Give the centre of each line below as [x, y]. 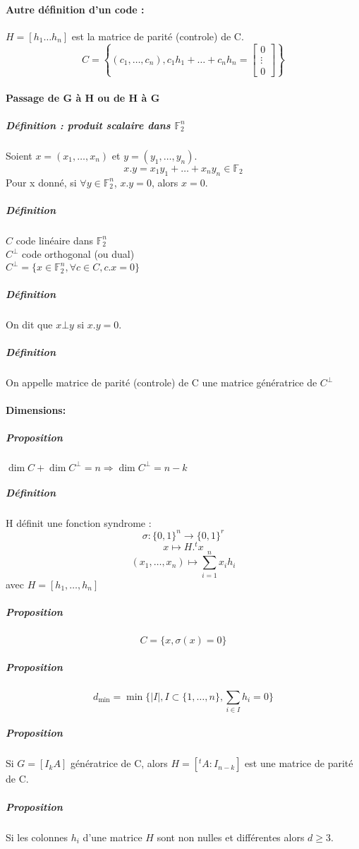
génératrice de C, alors [119, 763]
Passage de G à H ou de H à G [83, 97]
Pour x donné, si [41, 182]
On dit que [29, 324]
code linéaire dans [55, 240]
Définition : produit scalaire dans [88, 125]
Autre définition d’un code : [75, 9]
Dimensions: [36, 410]
